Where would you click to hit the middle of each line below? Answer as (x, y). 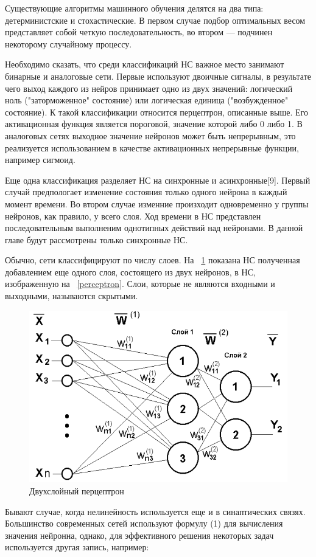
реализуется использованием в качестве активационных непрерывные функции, (152, 147)
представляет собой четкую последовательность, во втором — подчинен (139, 32)
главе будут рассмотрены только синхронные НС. (97, 239)
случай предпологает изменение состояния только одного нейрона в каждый (146, 192)
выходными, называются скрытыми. (72, 296)
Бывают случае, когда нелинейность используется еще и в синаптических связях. (155, 511)
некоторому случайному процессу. (68, 43)
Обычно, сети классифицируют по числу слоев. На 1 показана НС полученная (153, 260)
